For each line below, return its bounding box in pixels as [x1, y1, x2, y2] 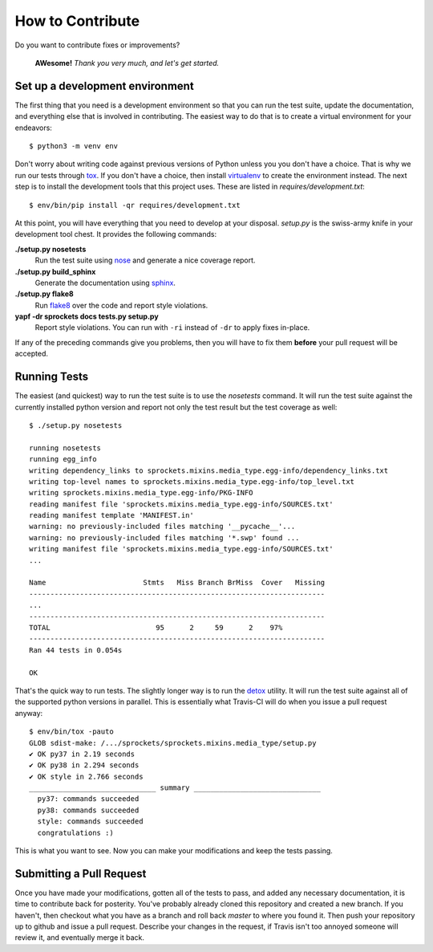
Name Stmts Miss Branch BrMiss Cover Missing [29, 578, 326, 588]
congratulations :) [37, 828, 114, 837]
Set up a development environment [14, 79, 194, 92]
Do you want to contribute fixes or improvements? [14, 40, 180, 50]
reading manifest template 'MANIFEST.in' [29, 511, 194, 520]
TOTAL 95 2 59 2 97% [29, 623, 283, 632]
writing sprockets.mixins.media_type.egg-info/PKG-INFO [29, 488, 253, 498]
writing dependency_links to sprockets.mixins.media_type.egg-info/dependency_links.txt [29, 466, 389, 475]
